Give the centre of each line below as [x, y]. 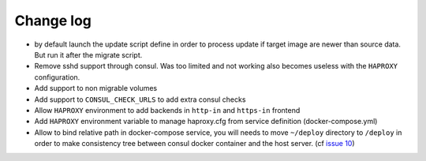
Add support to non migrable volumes [96, 88]
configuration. [57, 77]
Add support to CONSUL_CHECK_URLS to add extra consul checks [140, 99]
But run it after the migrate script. [88, 54]
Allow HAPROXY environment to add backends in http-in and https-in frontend [167, 110]
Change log [53, 21]
